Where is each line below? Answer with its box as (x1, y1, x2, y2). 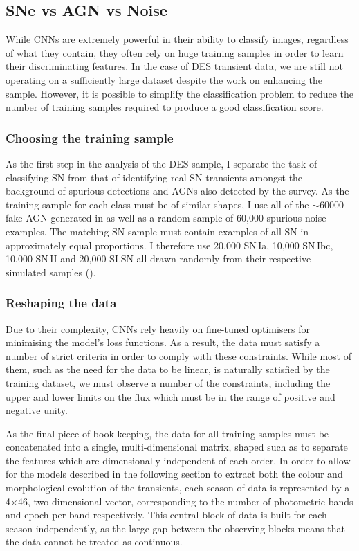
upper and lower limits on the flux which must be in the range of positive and (6, 389, 335, 404)
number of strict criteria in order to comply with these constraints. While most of (6, 348, 351, 363)
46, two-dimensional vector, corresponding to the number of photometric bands (17, 494, 353, 508)
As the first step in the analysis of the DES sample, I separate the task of (6, 156, 317, 170)
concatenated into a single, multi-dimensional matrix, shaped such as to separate (6, 440, 348, 454)
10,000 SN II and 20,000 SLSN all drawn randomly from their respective (6, 251, 311, 266)
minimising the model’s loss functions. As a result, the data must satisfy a (6, 335, 320, 350)
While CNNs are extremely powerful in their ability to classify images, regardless (6, 32, 349, 46)
